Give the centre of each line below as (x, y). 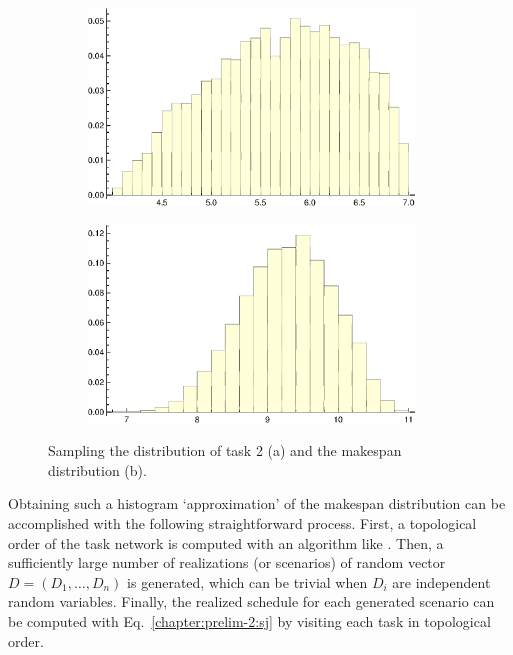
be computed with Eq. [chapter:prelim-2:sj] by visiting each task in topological (249, 621)
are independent (441, 581)
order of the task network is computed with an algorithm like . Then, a (226, 542)
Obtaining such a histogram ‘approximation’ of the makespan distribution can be (257, 503)
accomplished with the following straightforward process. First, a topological (242, 523)
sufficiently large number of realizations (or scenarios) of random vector (227, 562)
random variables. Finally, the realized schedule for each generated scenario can (251, 601)
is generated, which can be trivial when (247, 581)
